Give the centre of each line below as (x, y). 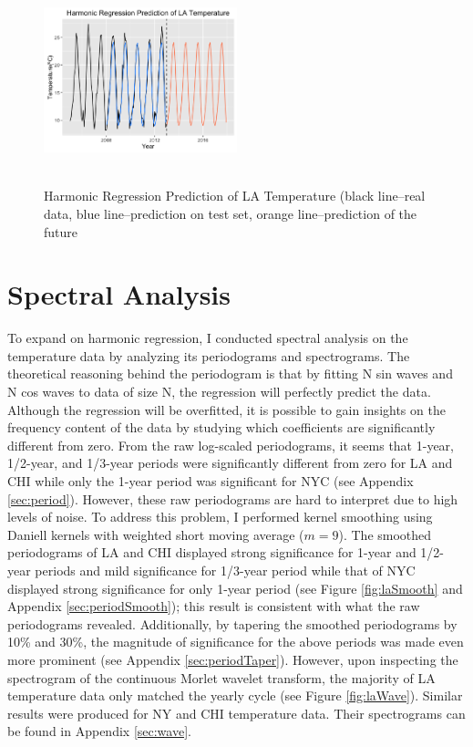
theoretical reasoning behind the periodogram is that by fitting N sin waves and (230, 373)
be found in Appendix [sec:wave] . (99, 731)
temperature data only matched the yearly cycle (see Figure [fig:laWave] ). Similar (235, 695)
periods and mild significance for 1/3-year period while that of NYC (225, 570)
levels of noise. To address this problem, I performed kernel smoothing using (220, 517)
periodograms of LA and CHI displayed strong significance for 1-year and (212, 552)
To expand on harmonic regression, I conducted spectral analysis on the (208, 338)
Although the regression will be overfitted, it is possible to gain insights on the (226, 409)
